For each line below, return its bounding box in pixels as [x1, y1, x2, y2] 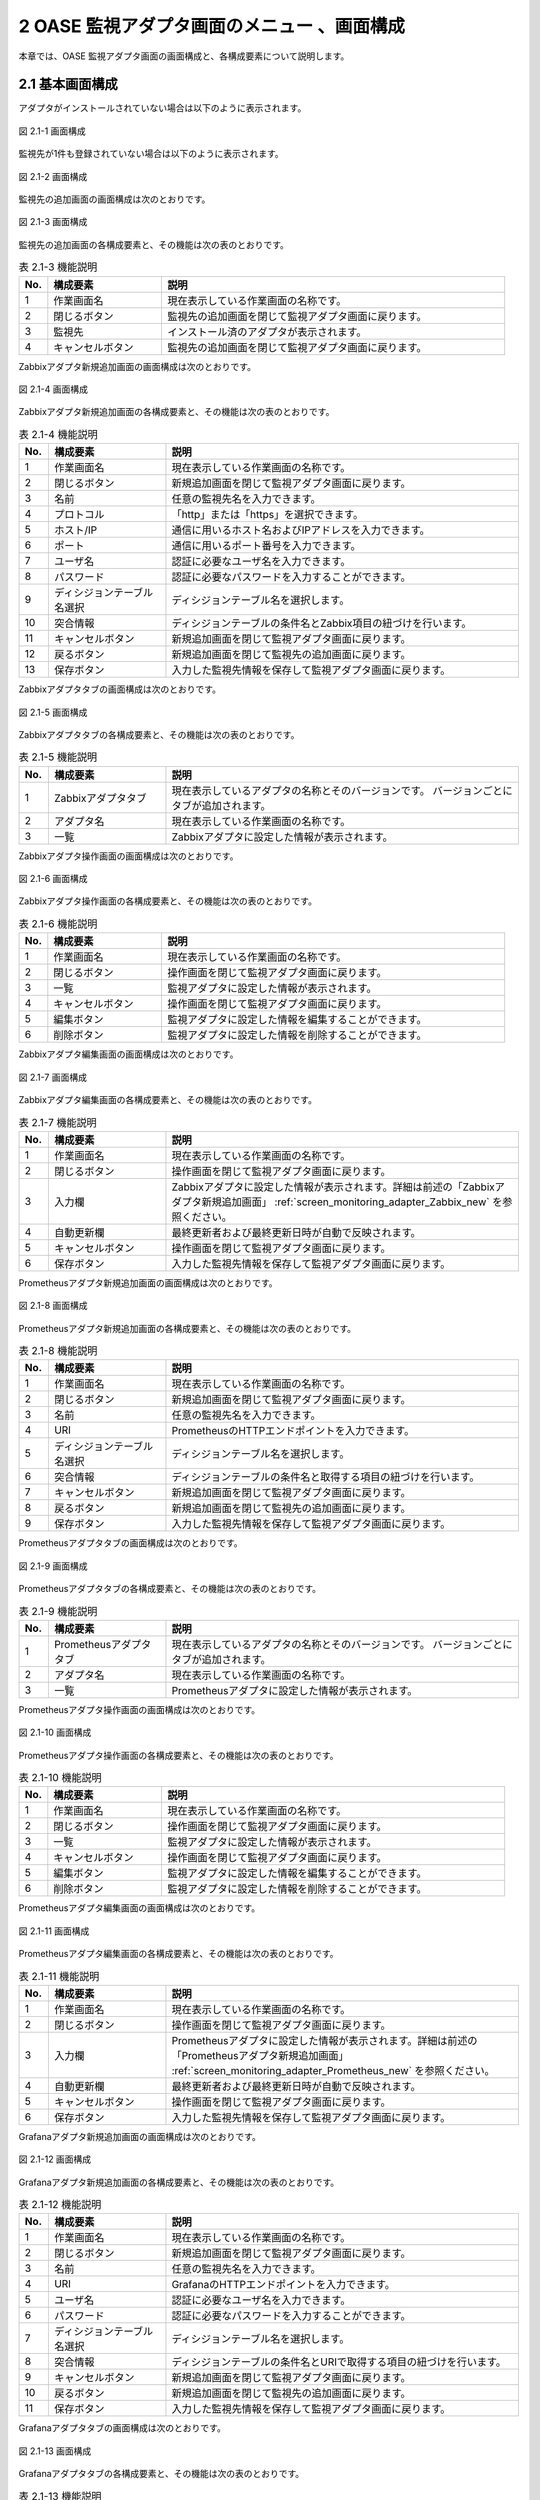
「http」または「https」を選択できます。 [171, 508, 364, 522]
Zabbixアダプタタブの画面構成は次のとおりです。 [18, 683, 222, 695]
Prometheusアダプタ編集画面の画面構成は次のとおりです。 [18, 1902, 261, 1914]
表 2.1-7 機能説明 [18, 1115, 97, 1129]
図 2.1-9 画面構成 [18, 1560, 89, 1572]
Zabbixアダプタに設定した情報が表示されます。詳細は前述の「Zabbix [171, 1180, 495, 1194]
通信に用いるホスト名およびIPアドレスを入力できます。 [171, 523, 430, 537]
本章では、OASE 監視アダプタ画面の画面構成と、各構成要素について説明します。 [18, 50, 350, 62]
